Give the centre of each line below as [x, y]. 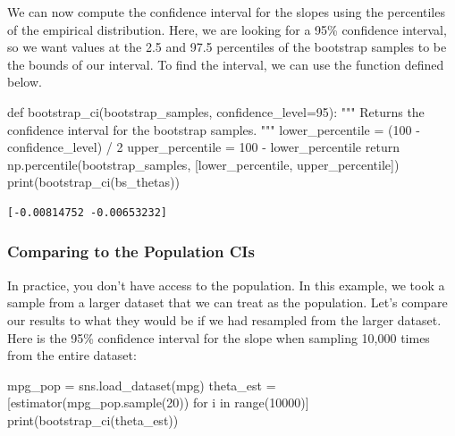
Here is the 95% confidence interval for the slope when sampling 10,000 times [219, 337]
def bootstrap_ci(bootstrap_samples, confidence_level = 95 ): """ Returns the [216, 111]
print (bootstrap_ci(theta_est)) [93, 419]
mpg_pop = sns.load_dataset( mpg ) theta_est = [142, 385]
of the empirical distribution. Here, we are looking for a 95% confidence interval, [227, 29]
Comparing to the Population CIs [131, 252]
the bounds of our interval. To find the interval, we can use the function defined [226, 64]
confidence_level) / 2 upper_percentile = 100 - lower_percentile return [203, 147]
